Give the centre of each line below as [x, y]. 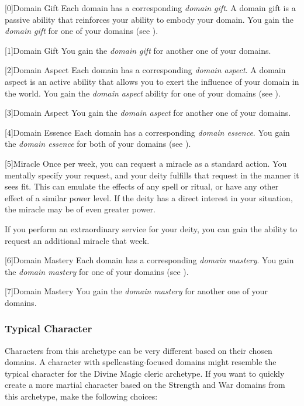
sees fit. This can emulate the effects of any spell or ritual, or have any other [142, 186]
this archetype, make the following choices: [81, 396]
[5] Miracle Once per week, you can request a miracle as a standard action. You [146, 163]
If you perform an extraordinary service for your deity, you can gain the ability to [151, 228]
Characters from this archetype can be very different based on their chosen [139, 350]
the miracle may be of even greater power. [80, 209]
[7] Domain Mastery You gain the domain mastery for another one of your [136, 291]
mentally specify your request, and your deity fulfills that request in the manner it [152, 175]
